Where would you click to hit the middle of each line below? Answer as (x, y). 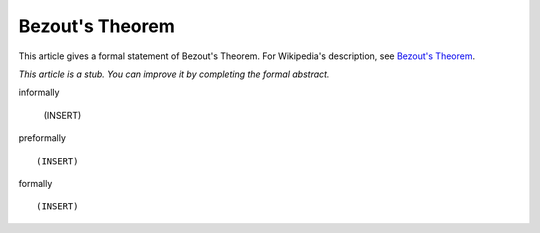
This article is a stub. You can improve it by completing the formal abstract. (174, 74)
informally (39, 92)
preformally (42, 138)
